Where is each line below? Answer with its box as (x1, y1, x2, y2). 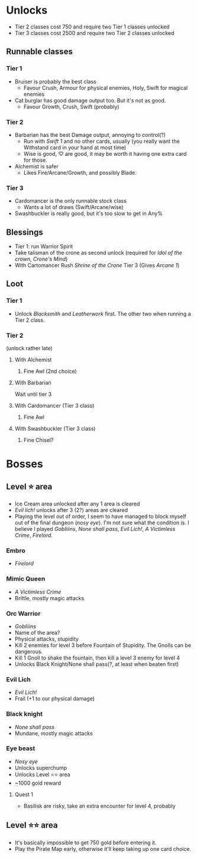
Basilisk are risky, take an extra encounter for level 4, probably (23, 802, 176, 809)
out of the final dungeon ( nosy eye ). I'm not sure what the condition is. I (14, 519, 189, 526)
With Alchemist (14, 356, 52, 363)
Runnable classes (6, 47, 73, 57)
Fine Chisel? (23, 437, 54, 444)
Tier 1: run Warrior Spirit (14, 243, 73, 250)
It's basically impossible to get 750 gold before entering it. (14, 839, 157, 846)
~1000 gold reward (14, 779, 61, 786)
